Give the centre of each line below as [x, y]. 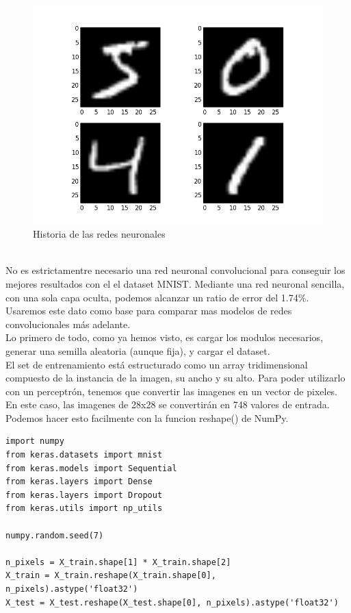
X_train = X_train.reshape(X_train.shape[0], [111, 576]
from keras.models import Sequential [91, 468]
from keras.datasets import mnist [84, 455]
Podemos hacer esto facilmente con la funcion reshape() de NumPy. [147, 417]
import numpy [35, 441]
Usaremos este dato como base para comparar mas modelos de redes [149, 311]
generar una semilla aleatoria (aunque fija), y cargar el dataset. [138, 350]
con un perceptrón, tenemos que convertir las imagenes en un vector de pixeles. [172, 391]
